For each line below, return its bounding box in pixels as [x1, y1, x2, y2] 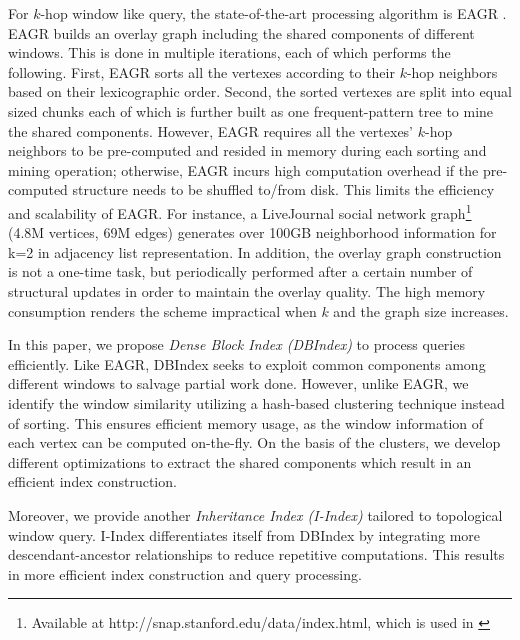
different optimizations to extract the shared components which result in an [8, 451, 472, 472]
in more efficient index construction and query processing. [8, 563, 362, 584]
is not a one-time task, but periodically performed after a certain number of [8, 261, 473, 282]
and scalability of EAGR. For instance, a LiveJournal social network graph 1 [8, 199, 472, 223]
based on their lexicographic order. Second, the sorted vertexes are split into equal [8, 81, 512, 102]
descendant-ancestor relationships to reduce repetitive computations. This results [8, 544, 505, 565]
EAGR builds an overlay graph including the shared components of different [8, 22, 475, 43]
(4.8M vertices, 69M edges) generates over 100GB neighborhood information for [8, 222, 497, 243]
